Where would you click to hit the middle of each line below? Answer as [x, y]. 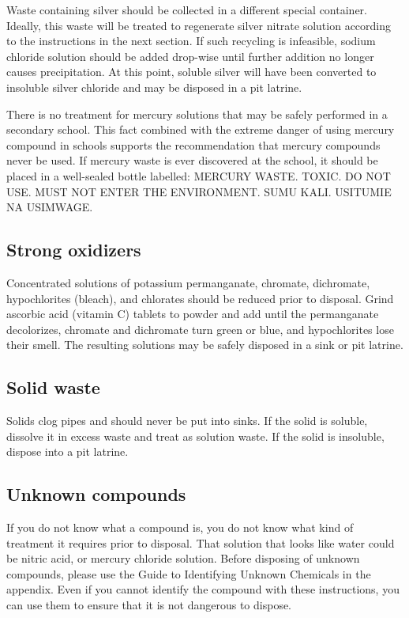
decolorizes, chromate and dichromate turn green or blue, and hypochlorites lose [200, 329]
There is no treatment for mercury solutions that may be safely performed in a [197, 114]
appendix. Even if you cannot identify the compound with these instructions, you [203, 589]
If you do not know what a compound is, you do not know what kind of [180, 527]
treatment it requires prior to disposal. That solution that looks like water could [201, 542]
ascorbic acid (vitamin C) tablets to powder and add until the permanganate [193, 314]
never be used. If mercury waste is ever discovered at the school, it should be [192, 160]
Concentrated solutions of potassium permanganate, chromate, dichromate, [188, 282]
